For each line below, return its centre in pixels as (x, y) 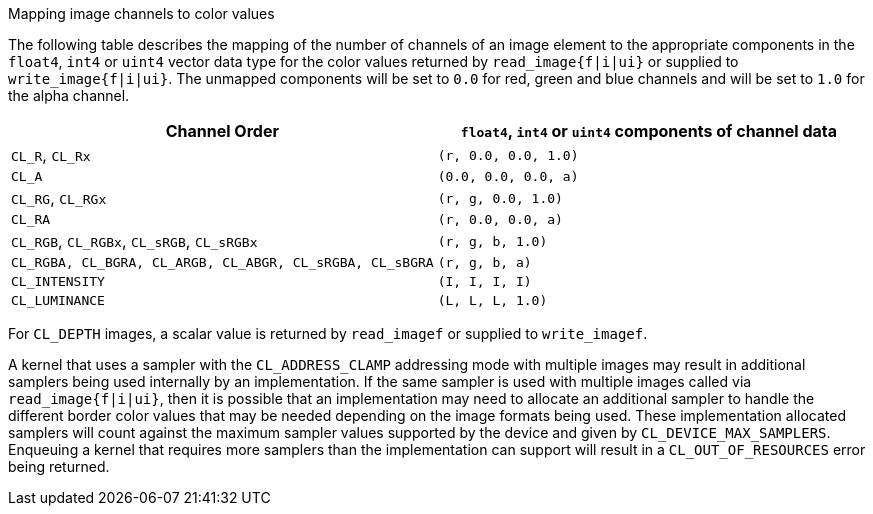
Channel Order (222, 131)
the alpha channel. (69, 95)
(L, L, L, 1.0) (492, 300)
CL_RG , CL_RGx (59, 198)
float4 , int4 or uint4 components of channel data (649, 131)
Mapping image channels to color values (141, 13)
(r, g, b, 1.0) (492, 241)
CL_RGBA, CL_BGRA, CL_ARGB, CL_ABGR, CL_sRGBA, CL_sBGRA (222, 262)
